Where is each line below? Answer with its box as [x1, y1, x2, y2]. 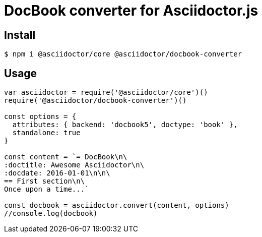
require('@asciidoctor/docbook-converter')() [4, 96, 187, 105]
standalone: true [12, 129, 81, 137]
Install [4, 28, 36, 41]
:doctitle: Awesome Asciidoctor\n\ [4, 161, 145, 169]
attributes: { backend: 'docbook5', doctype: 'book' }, [12, 121, 238, 129]
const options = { [4, 112, 77, 121]
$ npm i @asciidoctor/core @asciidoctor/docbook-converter [4, 50, 242, 58]
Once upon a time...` [4, 185, 89, 194]
